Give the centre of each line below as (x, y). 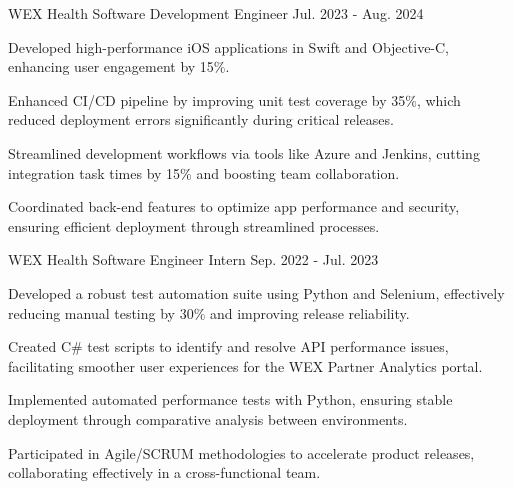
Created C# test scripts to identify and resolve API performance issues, (228, 346)
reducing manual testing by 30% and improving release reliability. (209, 312)
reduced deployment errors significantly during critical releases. (201, 119)
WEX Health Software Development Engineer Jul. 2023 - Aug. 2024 (216, 13)
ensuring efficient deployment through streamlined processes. (194, 225)
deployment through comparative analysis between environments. (208, 418)
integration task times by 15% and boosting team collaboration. (204, 172)
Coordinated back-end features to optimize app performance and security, (234, 206)
